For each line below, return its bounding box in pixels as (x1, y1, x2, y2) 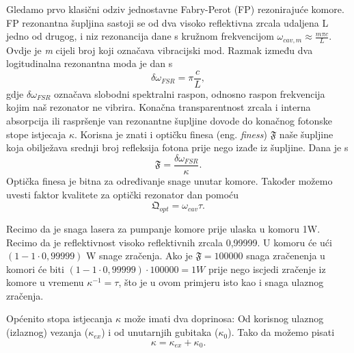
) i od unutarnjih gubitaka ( (101, 325, 219, 339)
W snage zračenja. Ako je (86, 248, 193, 263)
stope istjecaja (6, 127, 66, 141)
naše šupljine (279, 127, 333, 141)
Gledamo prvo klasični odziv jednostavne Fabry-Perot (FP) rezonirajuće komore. (6, 2, 344, 16)
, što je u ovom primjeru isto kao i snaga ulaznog (118, 275, 324, 289)
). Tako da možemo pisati (228, 325, 335, 339)
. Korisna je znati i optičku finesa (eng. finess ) (74, 127, 267, 141)
